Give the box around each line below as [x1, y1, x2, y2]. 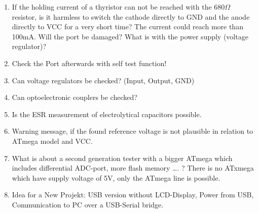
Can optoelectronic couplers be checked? [12, 92, 137, 102]
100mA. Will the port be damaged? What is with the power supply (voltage [12, 31, 248, 41]
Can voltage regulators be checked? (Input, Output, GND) [12, 75, 195, 85]
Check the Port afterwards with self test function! [12, 58, 167, 68]
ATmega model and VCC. [12, 135, 93, 146]
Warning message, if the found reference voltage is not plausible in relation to [12, 126, 253, 136]
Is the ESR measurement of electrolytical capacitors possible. [12, 109, 202, 119]
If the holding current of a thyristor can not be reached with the [12, 2, 212, 12]
